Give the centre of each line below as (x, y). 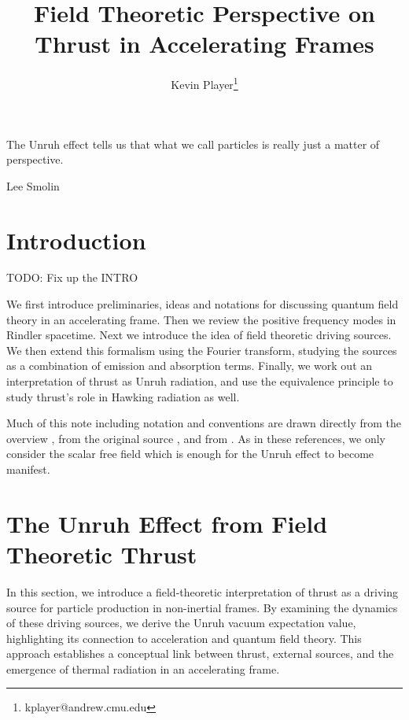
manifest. (28, 469)
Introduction (76, 240)
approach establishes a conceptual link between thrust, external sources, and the (200, 654)
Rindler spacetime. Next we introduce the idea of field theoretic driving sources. (199, 335)
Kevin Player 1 (204, 83)
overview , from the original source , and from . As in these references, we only (196, 438)
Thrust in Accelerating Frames (204, 44)
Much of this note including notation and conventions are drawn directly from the (204, 423)
